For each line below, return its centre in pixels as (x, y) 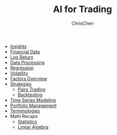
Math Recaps (24, 116)
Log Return (22, 57)
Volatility (19, 73)
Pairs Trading (31, 89)
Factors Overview (28, 78)
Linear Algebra (33, 127)
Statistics (27, 121)
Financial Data (25, 52)
